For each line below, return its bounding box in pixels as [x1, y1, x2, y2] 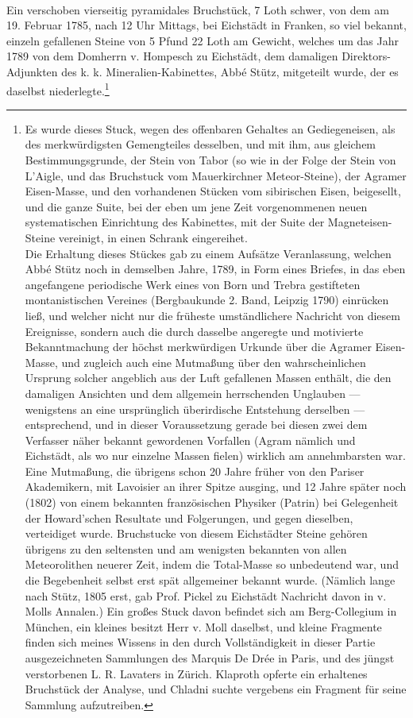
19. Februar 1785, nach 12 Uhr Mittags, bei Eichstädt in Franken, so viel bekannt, [6, 17, 407, 33]
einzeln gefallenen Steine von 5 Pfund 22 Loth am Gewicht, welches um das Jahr [6, 32, 399, 48]
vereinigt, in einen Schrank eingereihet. [58, 229, 248, 245]
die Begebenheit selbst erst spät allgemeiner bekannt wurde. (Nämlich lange [25, 572, 396, 589]
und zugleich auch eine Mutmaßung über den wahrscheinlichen [61, 353, 366, 370]
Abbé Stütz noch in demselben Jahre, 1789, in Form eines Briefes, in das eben [25, 261, 406, 277]
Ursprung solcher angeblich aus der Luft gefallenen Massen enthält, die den [25, 369, 392, 386]
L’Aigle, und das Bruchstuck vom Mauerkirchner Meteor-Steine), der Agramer [25, 167, 407, 183]
